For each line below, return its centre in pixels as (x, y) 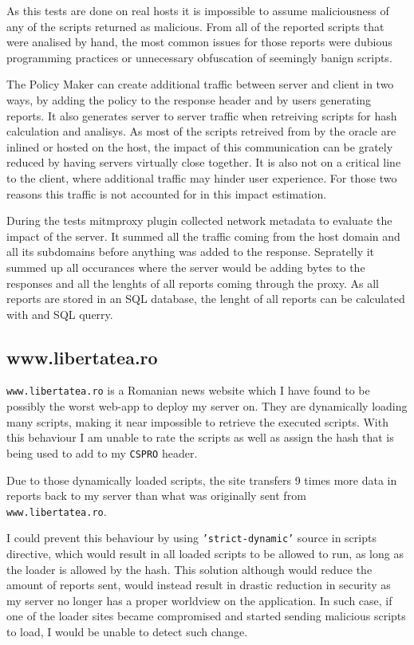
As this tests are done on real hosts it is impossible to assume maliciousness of (198, 10)
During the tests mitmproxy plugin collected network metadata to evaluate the (199, 220)
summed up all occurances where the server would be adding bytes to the (186, 267)
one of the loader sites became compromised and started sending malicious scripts (206, 616)
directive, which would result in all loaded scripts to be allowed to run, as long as (205, 554)
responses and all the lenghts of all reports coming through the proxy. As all (193, 283)
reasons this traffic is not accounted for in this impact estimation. (167, 193)
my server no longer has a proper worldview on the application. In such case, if (199, 600)
